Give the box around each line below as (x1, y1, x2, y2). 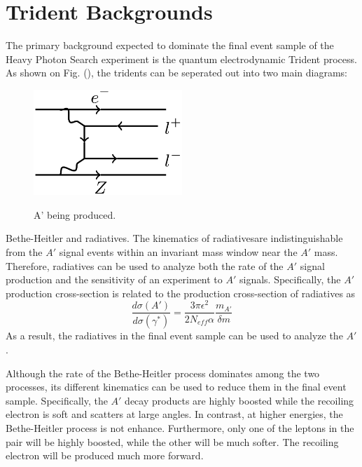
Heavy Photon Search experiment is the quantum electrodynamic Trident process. (6, 51, 357, 66)
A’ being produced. (34, 207, 116, 222)
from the (6, 245, 43, 259)
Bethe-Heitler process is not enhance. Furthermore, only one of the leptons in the (6, 420, 354, 435)
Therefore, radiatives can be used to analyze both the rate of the (6, 258, 284, 273)
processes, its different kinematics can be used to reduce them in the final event (6, 379, 347, 394)
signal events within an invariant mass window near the (59, 245, 298, 259)
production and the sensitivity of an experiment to (6, 272, 223, 287)
